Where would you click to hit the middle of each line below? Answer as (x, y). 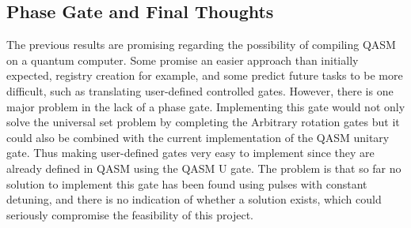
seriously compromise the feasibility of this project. (130, 214)
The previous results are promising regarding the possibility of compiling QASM (201, 45)
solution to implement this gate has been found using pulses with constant (187, 183)
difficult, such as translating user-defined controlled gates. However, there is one (200, 90)
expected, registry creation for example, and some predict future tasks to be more (205, 75)
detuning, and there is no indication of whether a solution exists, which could (194, 199)
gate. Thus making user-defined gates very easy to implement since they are (190, 153)
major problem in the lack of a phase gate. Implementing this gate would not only (206, 106)
